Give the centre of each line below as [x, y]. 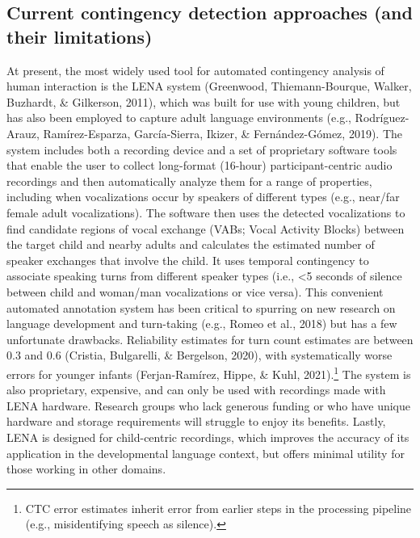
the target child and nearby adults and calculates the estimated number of [191, 244]
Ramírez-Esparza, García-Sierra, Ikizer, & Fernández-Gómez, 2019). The [223, 133]
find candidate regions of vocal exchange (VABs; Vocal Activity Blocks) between [206, 228]
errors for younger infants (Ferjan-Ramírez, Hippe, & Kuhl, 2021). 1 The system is [209, 372]
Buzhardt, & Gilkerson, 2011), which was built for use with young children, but [204, 101]
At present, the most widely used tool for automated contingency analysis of [195, 70]
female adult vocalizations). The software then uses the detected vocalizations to [206, 212]
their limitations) [80, 36]
